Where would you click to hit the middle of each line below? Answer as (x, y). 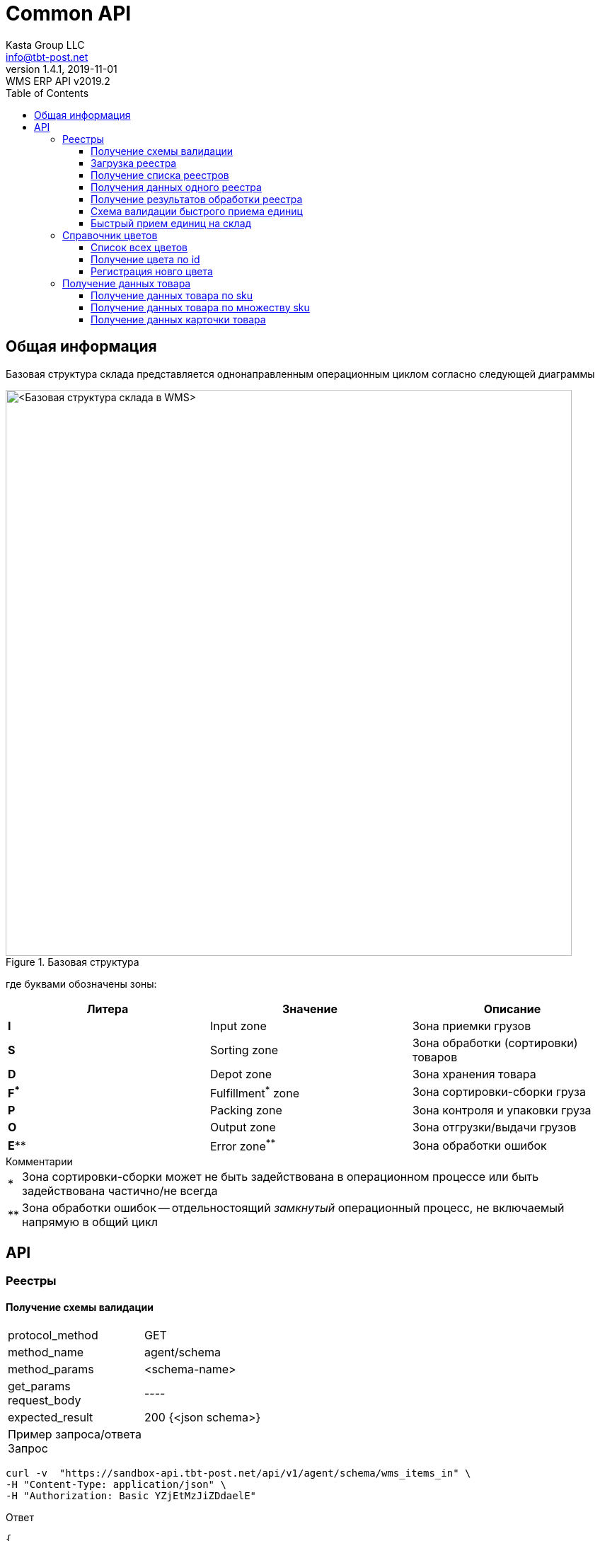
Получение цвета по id (145, 259)
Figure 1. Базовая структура (73, 962)
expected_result (51, 1418)
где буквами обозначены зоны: (81, 983)
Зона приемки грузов (472, 1026)
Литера (108, 1009)
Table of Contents (47, 93)
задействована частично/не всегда (120, 1191)
